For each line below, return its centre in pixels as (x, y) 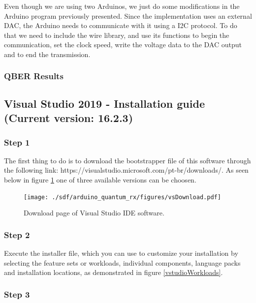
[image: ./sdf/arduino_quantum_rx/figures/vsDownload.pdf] (122, 197)
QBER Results (34, 76)
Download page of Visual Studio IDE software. (94, 213)
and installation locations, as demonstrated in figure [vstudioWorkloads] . (113, 272)
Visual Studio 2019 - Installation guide (104, 103)
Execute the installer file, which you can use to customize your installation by (121, 253)
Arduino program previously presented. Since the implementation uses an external (128, 15)
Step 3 (17, 294)
